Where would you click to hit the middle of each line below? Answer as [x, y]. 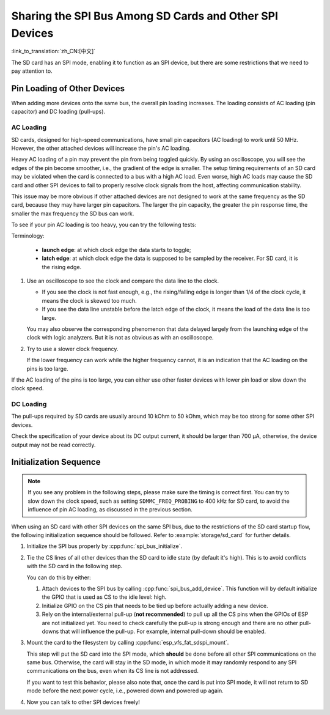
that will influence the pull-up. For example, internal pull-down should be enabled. [163, 631]
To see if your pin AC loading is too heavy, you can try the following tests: [104, 225]
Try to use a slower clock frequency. [72, 349]
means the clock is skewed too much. [89, 300]
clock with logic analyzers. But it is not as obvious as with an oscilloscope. [120, 338]
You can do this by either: [59, 577]
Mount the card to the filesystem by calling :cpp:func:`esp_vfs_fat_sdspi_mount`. [128, 643]
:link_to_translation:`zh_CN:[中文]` [53, 51]
